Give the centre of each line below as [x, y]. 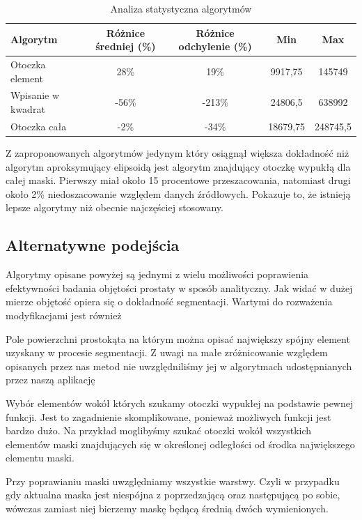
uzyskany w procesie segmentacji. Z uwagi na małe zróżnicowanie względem [167, 352]
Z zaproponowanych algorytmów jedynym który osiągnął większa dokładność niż [178, 153]
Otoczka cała [39, 126]
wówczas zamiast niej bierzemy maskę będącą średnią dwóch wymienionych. [167, 508]
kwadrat [28, 109]
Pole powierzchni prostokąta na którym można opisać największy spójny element [178, 338]
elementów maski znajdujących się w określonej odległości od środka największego [180, 444]
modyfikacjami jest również [64, 315]
